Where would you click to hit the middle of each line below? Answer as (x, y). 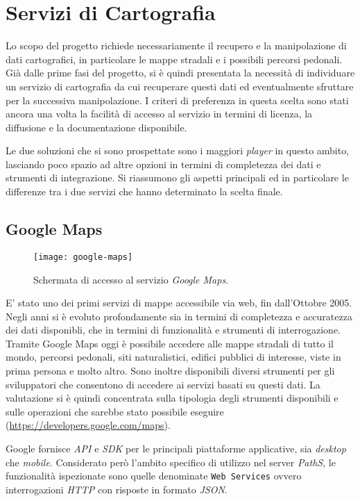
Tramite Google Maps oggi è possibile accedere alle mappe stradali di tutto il (170, 343)
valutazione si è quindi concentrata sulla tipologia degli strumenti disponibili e (172, 398)
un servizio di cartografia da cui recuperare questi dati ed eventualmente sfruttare (180, 86)
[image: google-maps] (83, 257)
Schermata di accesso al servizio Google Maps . (131, 279)
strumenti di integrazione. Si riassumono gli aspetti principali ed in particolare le (177, 178)
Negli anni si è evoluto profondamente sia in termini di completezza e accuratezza (179, 316)
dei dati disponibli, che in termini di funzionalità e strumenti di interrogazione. (173, 330)
